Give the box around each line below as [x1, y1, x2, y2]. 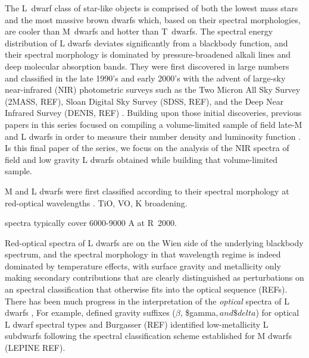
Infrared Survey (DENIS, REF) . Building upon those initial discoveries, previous [5, 106, 302, 119]
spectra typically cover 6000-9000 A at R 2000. [5, 216, 177, 229]
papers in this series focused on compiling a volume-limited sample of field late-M [5, 118, 302, 130]
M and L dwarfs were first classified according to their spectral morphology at [5, 184, 289, 197]
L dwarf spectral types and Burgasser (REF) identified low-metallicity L [5, 318, 269, 330]
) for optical [255, 306, 299, 319]
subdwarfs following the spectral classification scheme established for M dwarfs [5, 329, 292, 342]
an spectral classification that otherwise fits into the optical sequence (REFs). [5, 283, 288, 296]
